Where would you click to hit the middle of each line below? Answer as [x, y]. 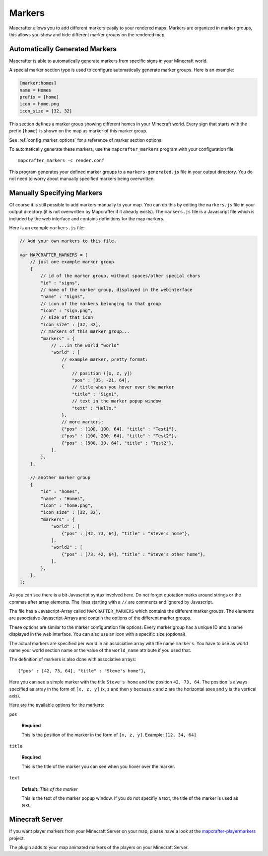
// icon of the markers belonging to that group [101, 304]
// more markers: [82, 422]
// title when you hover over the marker [123, 387]
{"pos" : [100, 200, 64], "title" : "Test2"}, [119, 436]
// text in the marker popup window [117, 401]
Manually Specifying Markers [56, 193]
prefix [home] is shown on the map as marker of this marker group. [78, 131]
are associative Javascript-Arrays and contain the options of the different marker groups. [100, 618]
